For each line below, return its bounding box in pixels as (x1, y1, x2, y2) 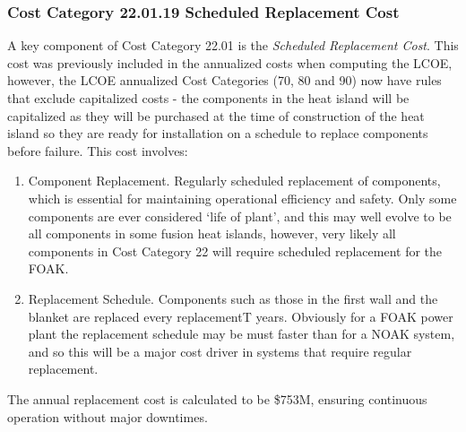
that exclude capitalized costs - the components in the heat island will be (7, 89, 410, 107)
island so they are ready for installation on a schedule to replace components (7, 124, 428, 143)
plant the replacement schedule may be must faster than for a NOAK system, (28, 324, 455, 343)
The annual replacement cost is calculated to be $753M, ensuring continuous (7, 389, 427, 408)
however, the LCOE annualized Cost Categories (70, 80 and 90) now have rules (7, 71, 442, 90)
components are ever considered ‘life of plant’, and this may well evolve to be (28, 206, 452, 225)
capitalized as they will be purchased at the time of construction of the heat (7, 106, 425, 125)
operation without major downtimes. (7, 407, 208, 426)
